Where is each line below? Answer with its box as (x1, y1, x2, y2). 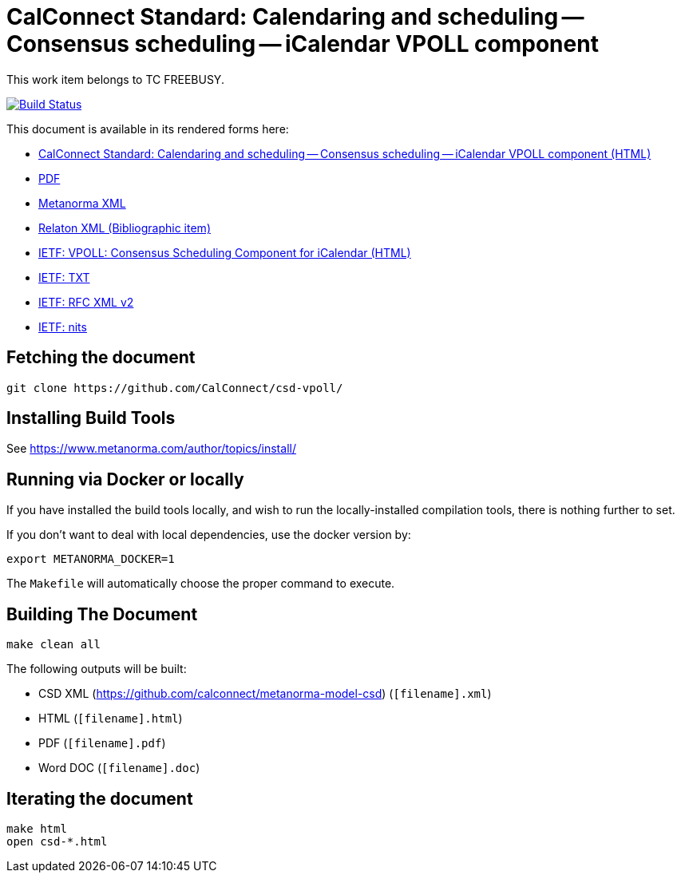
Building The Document (6, 604, 198, 624)
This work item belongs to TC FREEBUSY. (6, 72, 224, 86)
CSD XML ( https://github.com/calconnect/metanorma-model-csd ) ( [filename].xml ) (38, 687, 492, 701)
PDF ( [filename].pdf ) (38, 736, 166, 750)
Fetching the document (6, 347, 196, 368)
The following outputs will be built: (6, 662, 187, 676)
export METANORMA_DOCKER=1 (6, 552, 175, 566)
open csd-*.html (6, 834, 108, 848)
